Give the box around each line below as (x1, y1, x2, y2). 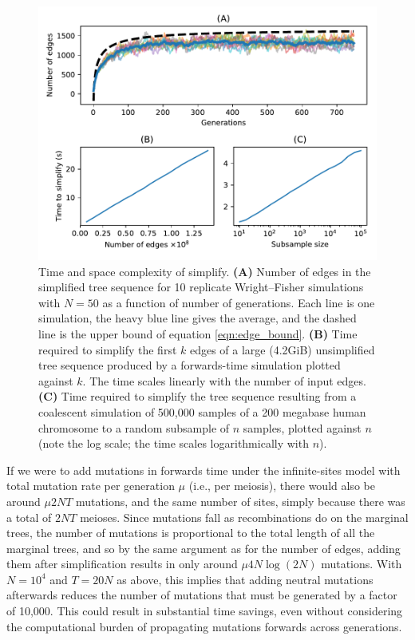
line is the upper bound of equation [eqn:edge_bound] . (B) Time (38, 325, 358, 342)
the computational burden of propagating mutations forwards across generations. (6, 618, 402, 634)
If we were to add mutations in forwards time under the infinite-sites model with (6, 461, 401, 478)
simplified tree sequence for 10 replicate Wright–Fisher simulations (38, 279, 364, 295)
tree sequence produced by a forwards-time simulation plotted (38, 357, 341, 373)
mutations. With (321, 555, 402, 572)
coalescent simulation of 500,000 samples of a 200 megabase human (38, 403, 366, 420)
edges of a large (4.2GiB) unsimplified (189, 341, 375, 358)
